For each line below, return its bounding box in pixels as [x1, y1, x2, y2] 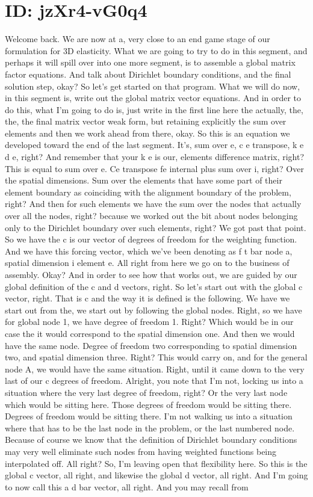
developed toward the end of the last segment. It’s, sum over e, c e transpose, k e [5, 138, 304, 151]
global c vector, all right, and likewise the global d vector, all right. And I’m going [5, 469, 308, 481]
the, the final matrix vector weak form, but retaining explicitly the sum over [5, 115, 287, 128]
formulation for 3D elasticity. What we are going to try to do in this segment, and [5, 44, 308, 57]
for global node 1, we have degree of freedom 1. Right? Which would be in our [5, 315, 294, 328]
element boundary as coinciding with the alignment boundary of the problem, [5, 185, 291, 198]
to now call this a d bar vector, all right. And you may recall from [5, 480, 249, 493]
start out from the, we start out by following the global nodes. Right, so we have [5, 303, 302, 316]
